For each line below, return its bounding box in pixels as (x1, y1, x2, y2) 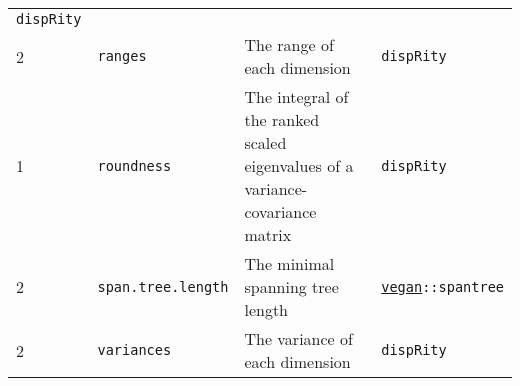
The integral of (244, 85, 349, 108)
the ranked (244, 108, 320, 131)
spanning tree (244, 275, 339, 298)
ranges (97, 48, 147, 64)
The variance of (244, 327, 353, 350)
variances (97, 342, 172, 358)
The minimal (244, 252, 335, 275)
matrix (244, 223, 292, 246)
